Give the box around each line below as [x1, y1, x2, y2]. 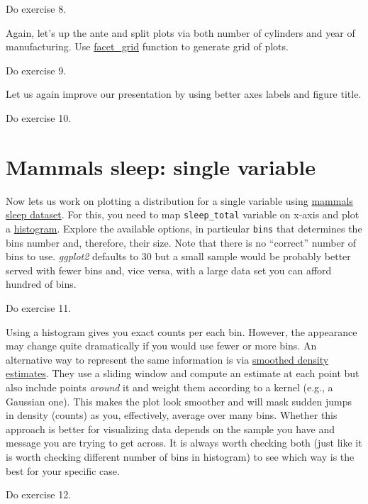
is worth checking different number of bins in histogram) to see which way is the [6, 449, 355, 464]
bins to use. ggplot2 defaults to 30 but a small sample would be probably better [6, 249, 351, 264]
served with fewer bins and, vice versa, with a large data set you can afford [6, 262, 332, 277]
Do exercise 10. [6, 110, 72, 125]
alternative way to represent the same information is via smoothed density [6, 352, 329, 366]
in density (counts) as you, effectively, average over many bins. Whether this [6, 408, 338, 422]
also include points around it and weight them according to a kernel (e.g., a [6, 379, 333, 394]
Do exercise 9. [6, 62, 67, 77]
